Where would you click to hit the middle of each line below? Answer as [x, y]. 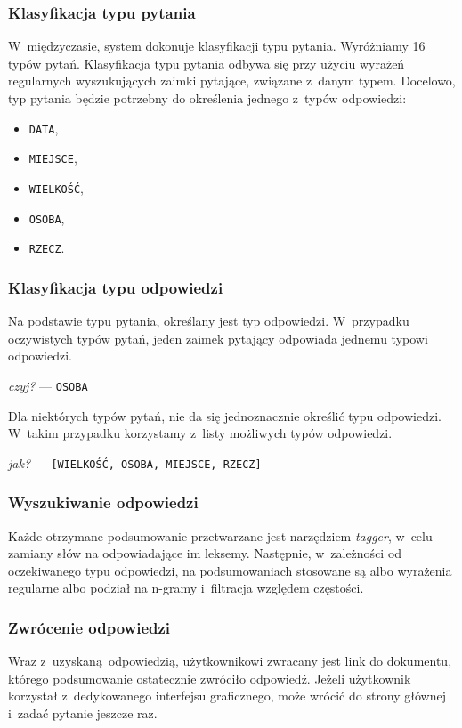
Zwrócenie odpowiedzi [89, 627]
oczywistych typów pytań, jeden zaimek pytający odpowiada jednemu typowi [218, 338]
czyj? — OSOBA [48, 385]
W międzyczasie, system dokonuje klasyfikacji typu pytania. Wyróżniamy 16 [217, 46]
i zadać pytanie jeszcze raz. [83, 712]
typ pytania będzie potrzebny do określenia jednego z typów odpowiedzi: [207, 98]
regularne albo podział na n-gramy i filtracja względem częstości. [186, 588]
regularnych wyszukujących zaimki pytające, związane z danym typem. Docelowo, [232, 81]
